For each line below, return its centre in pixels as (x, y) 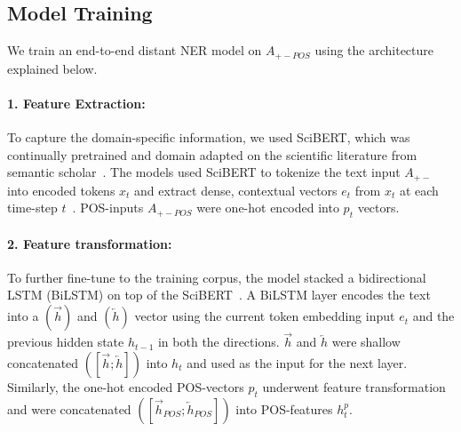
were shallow (366, 342)
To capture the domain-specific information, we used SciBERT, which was (209, 137)
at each (419, 190)
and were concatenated (69, 408)
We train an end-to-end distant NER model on (135, 50)
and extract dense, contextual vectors (236, 190)
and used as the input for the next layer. (297, 362)
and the (433, 316)
